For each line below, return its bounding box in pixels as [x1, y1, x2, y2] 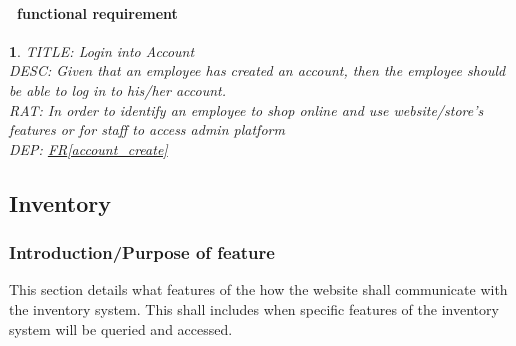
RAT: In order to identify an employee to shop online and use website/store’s [9, 99, 484, 120]
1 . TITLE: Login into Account [9, 40, 195, 61]
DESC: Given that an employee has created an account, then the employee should [9, 60, 506, 81]
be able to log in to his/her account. [9, 79, 227, 100]
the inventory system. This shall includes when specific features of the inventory [9, 298, 499, 319]
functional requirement [17, 2, 178, 23]
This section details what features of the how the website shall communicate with [9, 279, 508, 300]
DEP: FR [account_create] [9, 138, 168, 159]
